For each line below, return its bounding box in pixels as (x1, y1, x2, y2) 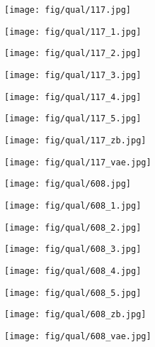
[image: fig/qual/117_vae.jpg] (4, 157, 151, 167)
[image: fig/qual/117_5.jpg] (4, 114, 142, 124)
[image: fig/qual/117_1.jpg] (4, 26, 142, 37)
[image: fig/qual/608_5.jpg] (4, 287, 142, 298)
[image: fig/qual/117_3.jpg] (4, 70, 142, 80)
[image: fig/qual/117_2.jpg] (4, 48, 142, 59)
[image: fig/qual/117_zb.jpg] (4, 135, 147, 145)
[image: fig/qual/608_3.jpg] (4, 244, 142, 255)
